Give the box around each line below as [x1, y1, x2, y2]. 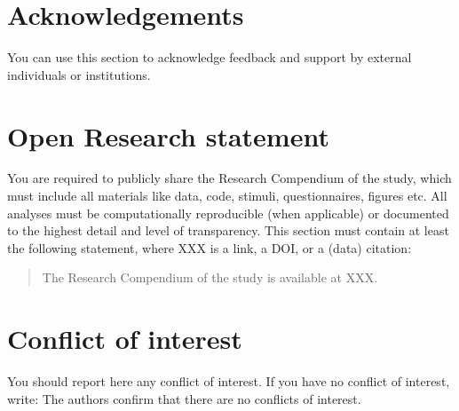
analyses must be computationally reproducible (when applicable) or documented [7, 203, 449, 222]
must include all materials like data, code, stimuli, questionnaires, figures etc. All [7, 186, 447, 205]
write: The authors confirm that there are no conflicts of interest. [7, 389, 361, 407]
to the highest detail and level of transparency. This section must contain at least [7, 221, 449, 240]
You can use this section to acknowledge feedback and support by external [7, 48, 412, 67]
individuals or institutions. [7, 65, 151, 83]
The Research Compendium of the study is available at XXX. [42, 268, 378, 287]
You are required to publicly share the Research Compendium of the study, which [7, 169, 452, 187]
